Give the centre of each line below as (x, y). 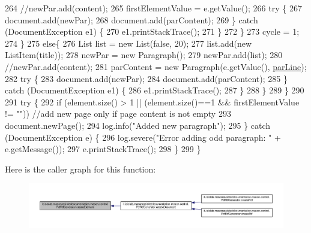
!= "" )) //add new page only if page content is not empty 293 (118, 114)
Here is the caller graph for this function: (80, 169)
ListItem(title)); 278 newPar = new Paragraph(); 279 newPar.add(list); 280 (144, 55)
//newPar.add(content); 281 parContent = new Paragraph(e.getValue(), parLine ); (156, 66)
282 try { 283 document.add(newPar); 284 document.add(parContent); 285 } (146, 78)
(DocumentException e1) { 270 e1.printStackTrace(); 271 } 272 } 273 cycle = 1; (152, 31)
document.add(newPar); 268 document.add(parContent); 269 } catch (131, 19)
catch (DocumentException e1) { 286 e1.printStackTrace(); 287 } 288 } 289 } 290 (155, 90)
